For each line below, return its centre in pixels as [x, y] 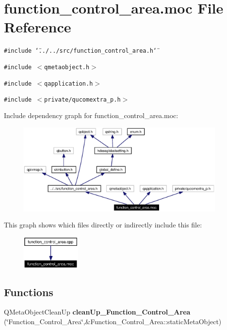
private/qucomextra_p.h [82, 100]
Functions [29, 292]
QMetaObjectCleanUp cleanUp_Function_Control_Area [97, 312]
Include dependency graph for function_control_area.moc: [91, 115]
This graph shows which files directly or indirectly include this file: [103, 225]
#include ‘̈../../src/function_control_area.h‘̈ [80, 51]
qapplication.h [69, 83]
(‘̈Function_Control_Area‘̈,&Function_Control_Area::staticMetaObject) [113, 322]
